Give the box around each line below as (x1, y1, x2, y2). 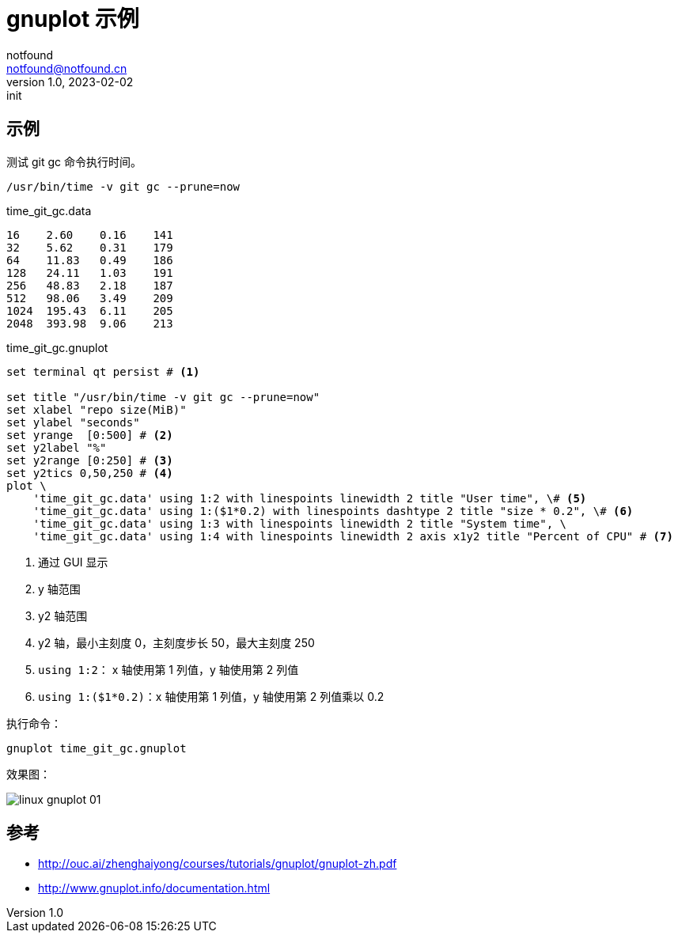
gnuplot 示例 (6, 6, 139, 32)
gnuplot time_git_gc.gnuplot (6, 741, 187, 755)
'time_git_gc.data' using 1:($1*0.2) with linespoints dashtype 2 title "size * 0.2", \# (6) (32, 504, 634, 517)
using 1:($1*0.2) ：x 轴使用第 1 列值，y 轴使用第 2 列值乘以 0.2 (38, 689, 384, 703)
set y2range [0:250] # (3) (6, 453, 173, 467)
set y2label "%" (6, 441, 107, 454)
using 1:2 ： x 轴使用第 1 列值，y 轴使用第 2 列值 (38, 662, 299, 676)
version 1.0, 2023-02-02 (6, 74, 134, 89)
